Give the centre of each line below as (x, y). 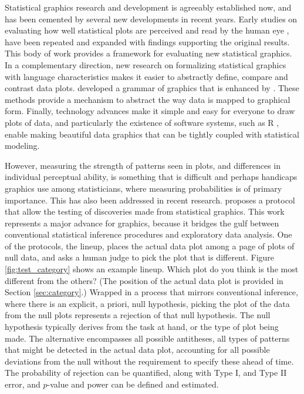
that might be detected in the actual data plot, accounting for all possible (137, 350)
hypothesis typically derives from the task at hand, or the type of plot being (142, 327)
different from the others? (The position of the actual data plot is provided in (144, 280)
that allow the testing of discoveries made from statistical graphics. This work (145, 211)
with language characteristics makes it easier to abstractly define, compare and (146, 76)
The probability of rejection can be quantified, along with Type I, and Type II (146, 373)
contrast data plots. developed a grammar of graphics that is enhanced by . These (152, 88)
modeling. (22, 146)
